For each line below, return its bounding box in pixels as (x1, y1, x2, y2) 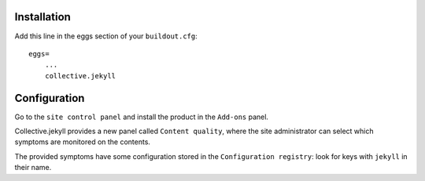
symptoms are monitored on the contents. (14, 137, 151, 147)
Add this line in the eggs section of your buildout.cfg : (14, 31, 198, 41)
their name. (14, 163, 52, 172)
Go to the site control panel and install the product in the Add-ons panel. (14, 112, 269, 121)
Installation (14, 10, 71, 24)
